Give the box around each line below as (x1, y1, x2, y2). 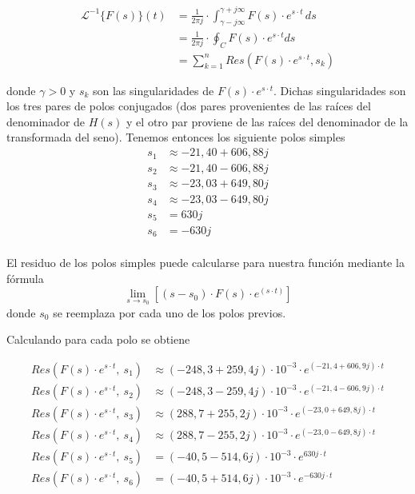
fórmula (6, 269, 44, 286)
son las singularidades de (93, 82, 214, 98)
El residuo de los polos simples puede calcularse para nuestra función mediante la (6, 254, 405, 271)
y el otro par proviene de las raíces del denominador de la (126, 113, 409, 129)
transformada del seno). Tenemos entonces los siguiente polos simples (6, 129, 345, 145)
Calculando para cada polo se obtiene (6, 331, 190, 348)
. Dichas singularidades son (273, 82, 406, 98)
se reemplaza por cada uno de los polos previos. (53, 304, 286, 321)
